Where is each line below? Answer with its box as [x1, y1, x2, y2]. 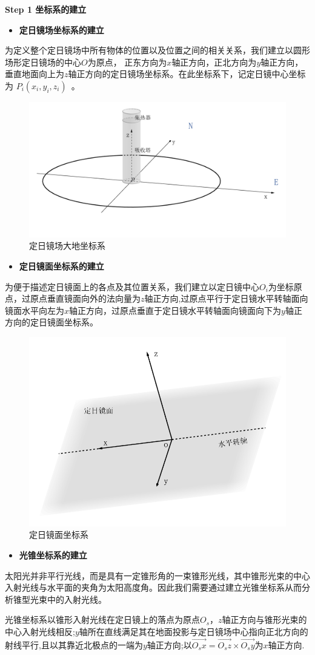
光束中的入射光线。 [30, 592, 107, 605]
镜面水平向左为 [5, 304, 64, 316]
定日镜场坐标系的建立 [19, 23, 104, 36]
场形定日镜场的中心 [5, 55, 81, 68]
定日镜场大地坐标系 [29, 239, 105, 252]
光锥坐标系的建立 [19, 548, 87, 561]
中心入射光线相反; [5, 625, 75, 637]
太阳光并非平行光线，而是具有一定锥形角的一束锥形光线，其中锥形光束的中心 [5, 569, 310, 582]
